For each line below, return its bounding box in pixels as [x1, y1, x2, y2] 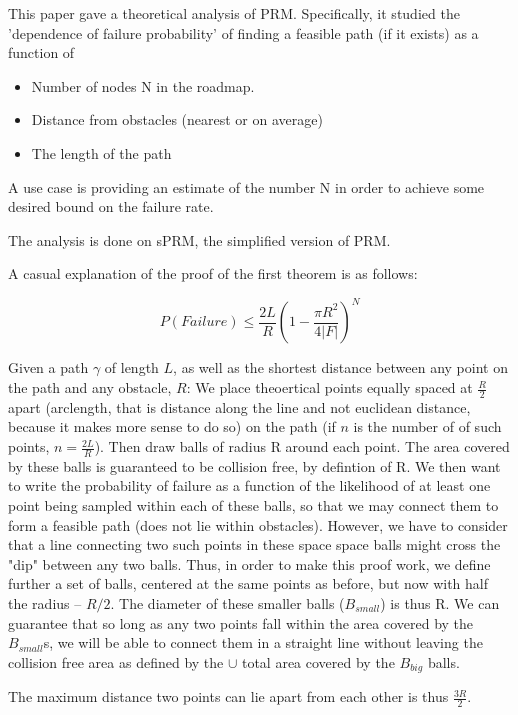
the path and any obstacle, [8, 377, 172, 398]
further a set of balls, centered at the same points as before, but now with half [8, 573, 489, 594]
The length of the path [31, 142, 172, 163]
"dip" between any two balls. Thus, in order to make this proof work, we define [8, 553, 491, 574]
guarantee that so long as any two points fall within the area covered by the [8, 612, 474, 633]
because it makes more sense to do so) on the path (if [8, 416, 336, 437]
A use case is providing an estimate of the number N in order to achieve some [8, 176, 485, 197]
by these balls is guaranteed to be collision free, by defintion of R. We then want [8, 455, 501, 476]
